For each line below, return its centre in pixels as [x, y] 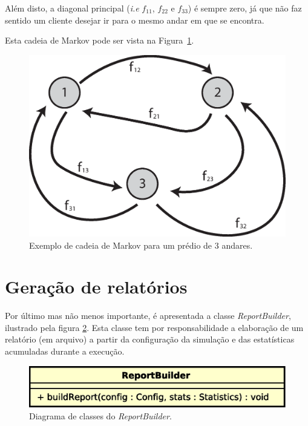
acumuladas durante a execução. [65, 351]
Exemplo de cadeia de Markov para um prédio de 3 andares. [141, 245]
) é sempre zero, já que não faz [245, 8]
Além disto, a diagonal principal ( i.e [72, 8]
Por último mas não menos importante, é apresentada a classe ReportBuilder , [148, 316]
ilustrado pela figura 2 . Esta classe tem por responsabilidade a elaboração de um [154, 327]
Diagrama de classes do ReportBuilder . [100, 416]
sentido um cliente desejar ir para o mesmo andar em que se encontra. [135, 20]
